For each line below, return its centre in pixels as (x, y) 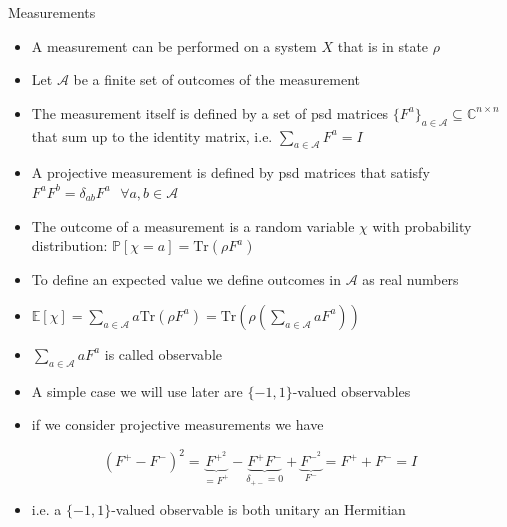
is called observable (163, 353)
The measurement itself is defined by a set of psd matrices (210, 112)
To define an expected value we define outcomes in (186, 279)
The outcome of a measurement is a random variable (193, 225)
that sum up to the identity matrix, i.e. (152, 135)
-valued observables (351, 390)
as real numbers (410, 279)
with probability (422, 225)
